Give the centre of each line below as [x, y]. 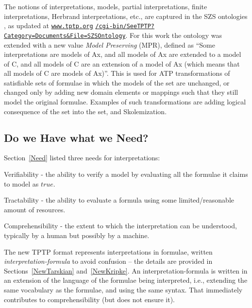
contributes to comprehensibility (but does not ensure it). [90, 299]
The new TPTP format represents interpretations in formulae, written [108, 251]
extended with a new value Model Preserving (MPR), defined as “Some [109, 44]
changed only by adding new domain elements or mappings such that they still [121, 92]
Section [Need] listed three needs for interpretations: [82, 158]
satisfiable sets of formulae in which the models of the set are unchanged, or [117, 82]
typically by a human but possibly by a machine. [77, 235]
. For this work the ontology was [174, 35]
